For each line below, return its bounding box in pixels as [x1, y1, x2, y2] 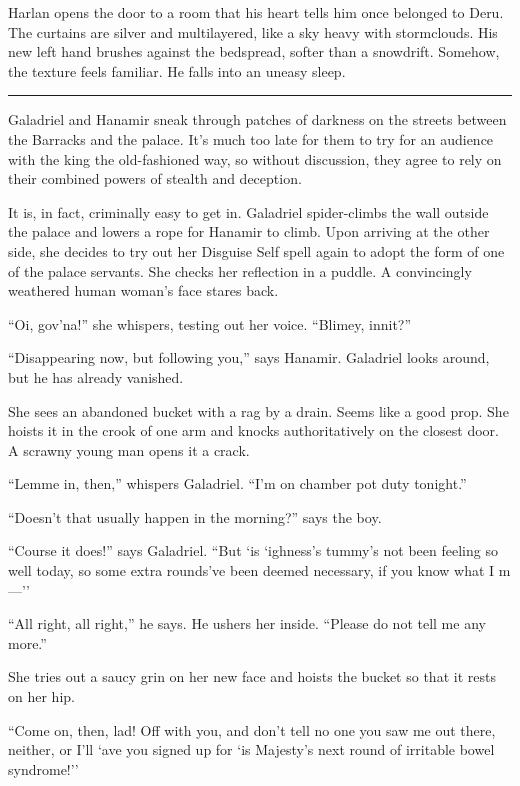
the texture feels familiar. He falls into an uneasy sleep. [8, 60, 346, 81]
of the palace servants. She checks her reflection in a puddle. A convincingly [8, 260, 472, 281]
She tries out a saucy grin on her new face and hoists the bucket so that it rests [8, 666, 496, 687]
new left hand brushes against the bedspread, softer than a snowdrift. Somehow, [8, 41, 500, 62]
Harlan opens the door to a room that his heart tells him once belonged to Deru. [8, 2, 504, 22]
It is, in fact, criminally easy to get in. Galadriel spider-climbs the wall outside [8, 201, 489, 222]
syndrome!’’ [8, 758, 79, 779]
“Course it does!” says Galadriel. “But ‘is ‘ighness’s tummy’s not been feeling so [8, 540, 498, 561]
